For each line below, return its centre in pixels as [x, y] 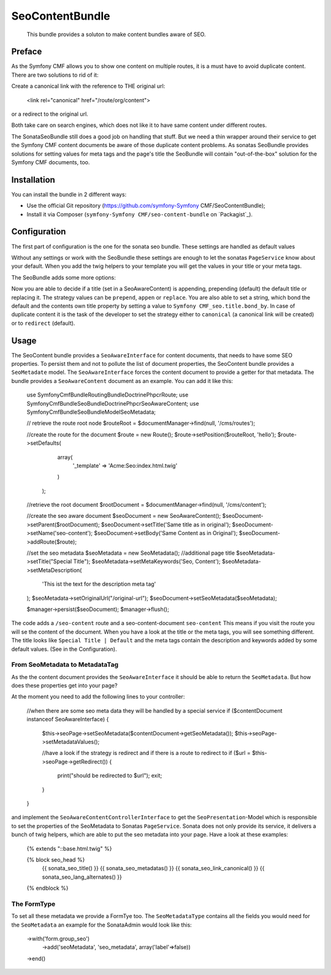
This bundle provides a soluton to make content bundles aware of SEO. [116, 34]
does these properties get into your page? [64, 686]
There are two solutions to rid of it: [55, 75]
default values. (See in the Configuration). [64, 649]
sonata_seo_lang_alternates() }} [82, 877]
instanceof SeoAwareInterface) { [68, 719]
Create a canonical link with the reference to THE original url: [88, 86]
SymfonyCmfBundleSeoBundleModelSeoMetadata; [91, 412]
